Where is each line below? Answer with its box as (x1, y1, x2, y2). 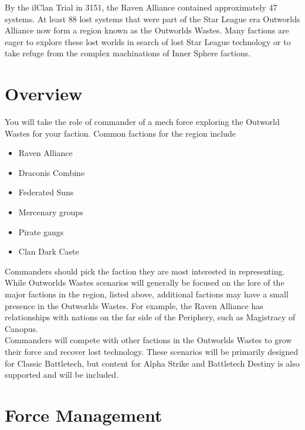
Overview (5, 82, 83, 106)
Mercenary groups (18, 206, 83, 218)
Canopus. (5, 322, 38, 334)
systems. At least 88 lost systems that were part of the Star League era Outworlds (5, 12, 300, 25)
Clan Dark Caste (18, 245, 79, 258)
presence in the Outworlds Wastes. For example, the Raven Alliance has (5, 299, 263, 312)
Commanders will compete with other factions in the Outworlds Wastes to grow (5, 334, 292, 346)
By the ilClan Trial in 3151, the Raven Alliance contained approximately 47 (5, 1, 277, 13)
